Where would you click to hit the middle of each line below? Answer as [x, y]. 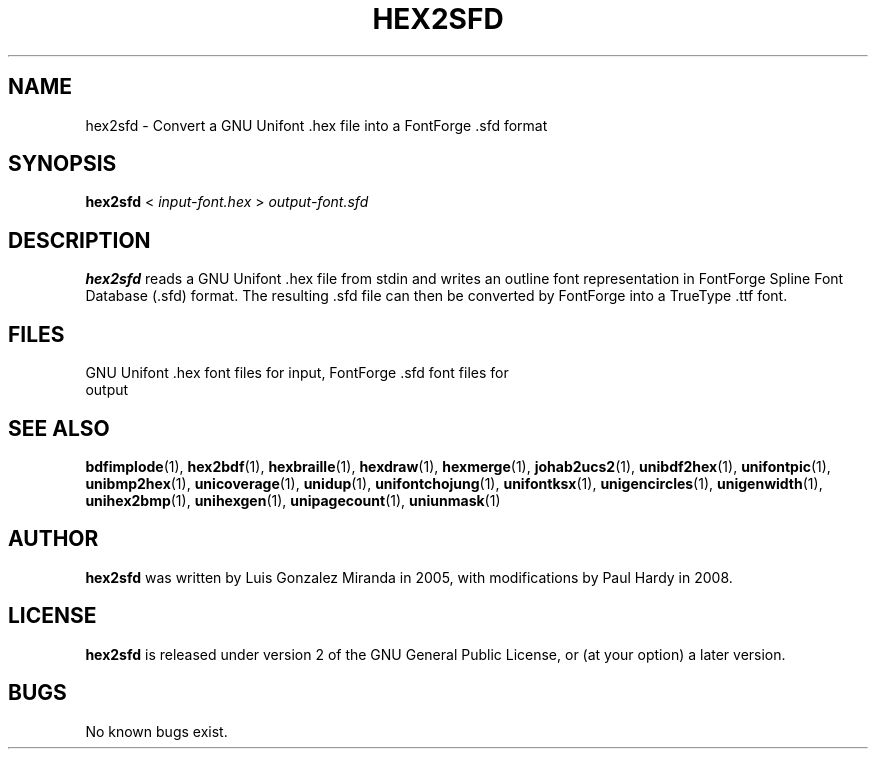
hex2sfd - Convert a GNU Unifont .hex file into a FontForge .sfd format [316, 125]
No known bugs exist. [156, 731]
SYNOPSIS [62, 164]
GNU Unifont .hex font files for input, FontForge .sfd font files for [297, 373]
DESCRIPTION [79, 240]
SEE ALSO [59, 428]
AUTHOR [53, 539]
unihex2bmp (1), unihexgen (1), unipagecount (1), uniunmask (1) [293, 500]
